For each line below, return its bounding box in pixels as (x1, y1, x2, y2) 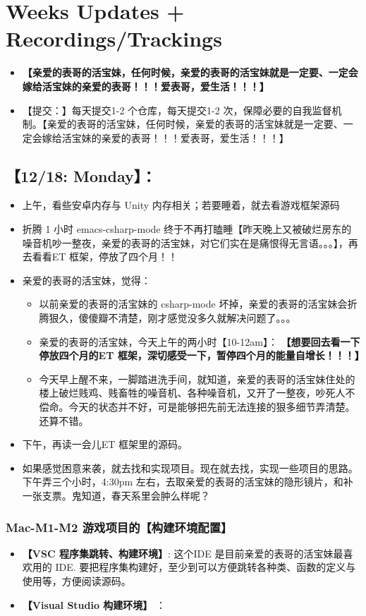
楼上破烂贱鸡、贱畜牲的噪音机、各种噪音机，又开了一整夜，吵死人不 (39, 385, 355, 400)
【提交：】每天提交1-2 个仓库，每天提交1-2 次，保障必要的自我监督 (22, 102, 332, 117)
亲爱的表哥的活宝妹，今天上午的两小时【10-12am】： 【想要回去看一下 (39, 334, 360, 349)
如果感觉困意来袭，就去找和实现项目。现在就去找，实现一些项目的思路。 (22, 460, 358, 475)
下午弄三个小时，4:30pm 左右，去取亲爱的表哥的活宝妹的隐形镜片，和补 (22, 474, 353, 489)
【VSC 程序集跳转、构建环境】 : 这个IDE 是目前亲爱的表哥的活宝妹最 (22, 545, 343, 560)
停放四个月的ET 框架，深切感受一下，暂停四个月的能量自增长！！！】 (39, 348, 365, 363)
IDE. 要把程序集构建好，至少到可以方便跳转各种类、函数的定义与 (55, 560, 356, 574)
